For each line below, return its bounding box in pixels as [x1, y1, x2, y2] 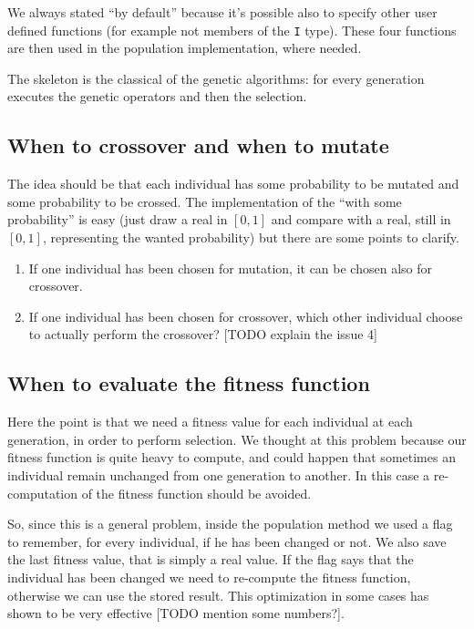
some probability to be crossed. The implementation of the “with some [7, 191, 402, 211]
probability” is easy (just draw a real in [7, 210, 228, 229]
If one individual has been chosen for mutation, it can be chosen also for [28, 258, 432, 277]
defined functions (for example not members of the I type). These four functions [7, 20, 457, 39]
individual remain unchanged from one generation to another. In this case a [7, 465, 430, 484]
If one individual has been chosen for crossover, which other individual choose [28, 306, 463, 325]
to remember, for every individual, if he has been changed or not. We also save [7, 531, 447, 551]
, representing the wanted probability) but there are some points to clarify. [42, 228, 459, 247]
